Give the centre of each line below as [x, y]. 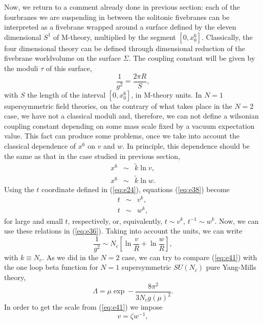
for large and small [34, 221]
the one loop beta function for [51, 267]
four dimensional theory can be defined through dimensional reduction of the [125, 48]
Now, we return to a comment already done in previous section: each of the [122, 7]
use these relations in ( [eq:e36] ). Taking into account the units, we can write [123, 231]
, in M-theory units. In [167, 94]
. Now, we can [237, 221]
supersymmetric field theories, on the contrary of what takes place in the [118, 106]
